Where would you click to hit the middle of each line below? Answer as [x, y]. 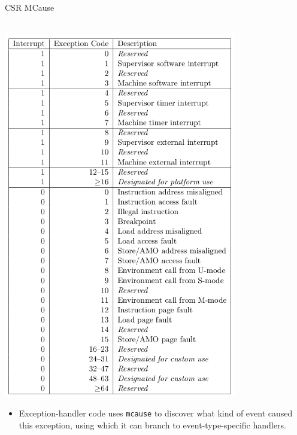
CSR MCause [30, 7]
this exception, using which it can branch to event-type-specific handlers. [152, 425]
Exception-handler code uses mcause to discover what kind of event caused [156, 413]
